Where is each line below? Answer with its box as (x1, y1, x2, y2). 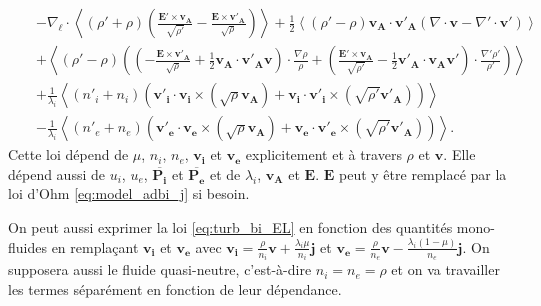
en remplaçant (51, 236, 139, 257)
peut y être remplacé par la (339, 163, 507, 184)
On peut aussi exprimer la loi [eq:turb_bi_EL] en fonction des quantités (8, 216, 453, 237)
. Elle (443, 144, 476, 165)
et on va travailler (391, 259, 500, 280)
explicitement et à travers (245, 144, 402, 165)
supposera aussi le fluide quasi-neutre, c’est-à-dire (8, 259, 312, 280)
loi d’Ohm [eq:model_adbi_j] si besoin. (8, 183, 250, 204)
